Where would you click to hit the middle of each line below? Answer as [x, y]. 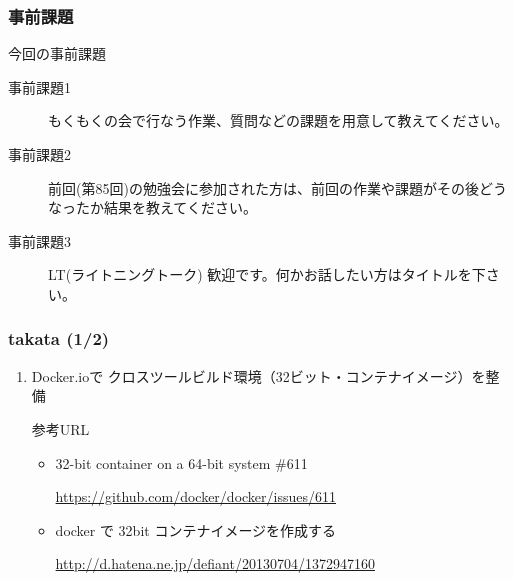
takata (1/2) [59, 338]
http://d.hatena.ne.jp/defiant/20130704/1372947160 [215, 563]
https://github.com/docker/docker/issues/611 [195, 496]
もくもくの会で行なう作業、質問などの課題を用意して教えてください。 [278, 120]
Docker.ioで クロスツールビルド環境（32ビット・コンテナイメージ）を [258, 375]
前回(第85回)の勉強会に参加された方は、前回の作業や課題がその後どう [277, 187]
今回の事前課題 [57, 53]
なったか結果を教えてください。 [152, 207]
